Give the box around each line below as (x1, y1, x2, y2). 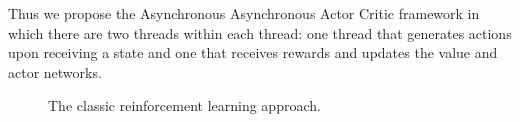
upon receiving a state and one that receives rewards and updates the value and (8, 42, 498, 63)
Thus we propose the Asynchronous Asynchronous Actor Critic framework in (8, 3, 480, 23)
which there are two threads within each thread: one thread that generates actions (8, 22, 512, 43)
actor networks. (8, 61, 102, 82)
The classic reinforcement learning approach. (48, 95, 321, 116)
